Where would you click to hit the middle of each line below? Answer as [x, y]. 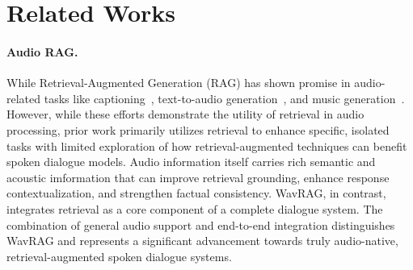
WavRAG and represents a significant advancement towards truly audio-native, [202, 241]
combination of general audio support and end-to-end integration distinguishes [201, 224]
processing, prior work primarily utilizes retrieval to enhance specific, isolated [198, 129]
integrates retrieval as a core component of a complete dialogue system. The [195, 208]
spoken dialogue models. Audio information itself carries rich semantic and [191, 162]
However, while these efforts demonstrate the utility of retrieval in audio [185, 114]
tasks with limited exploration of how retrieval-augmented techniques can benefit [207, 145]
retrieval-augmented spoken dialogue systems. [119, 256]
